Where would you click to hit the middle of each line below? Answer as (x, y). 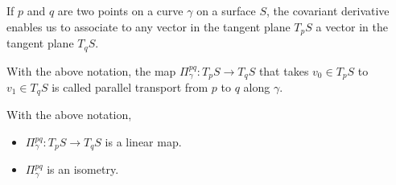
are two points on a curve (120, 10)
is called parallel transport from (130, 86)
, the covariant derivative (328, 10)
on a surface (226, 10)
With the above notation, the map (91, 70)
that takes (284, 70)
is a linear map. (143, 142)
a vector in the (352, 26)
